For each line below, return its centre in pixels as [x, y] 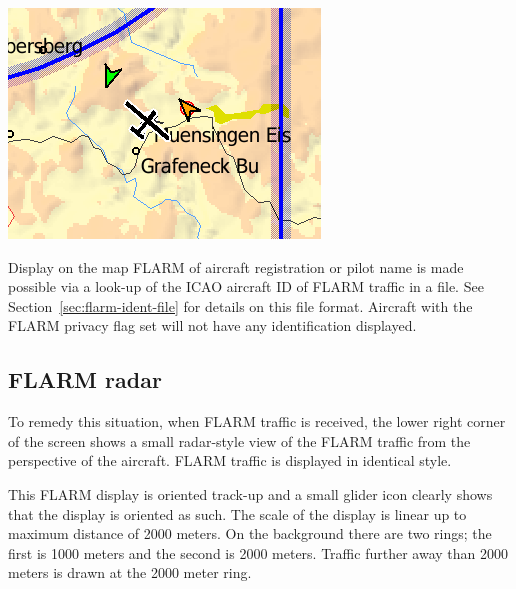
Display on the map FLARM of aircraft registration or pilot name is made [236, 266]
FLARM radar [85, 379]
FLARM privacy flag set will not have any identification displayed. [212, 325]
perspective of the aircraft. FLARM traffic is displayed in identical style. [230, 460]
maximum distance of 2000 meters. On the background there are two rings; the [250, 533]
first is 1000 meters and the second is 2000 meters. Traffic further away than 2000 [258, 552]
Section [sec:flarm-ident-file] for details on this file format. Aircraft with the [240, 305]
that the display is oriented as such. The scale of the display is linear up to [237, 513]
